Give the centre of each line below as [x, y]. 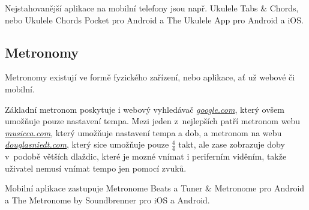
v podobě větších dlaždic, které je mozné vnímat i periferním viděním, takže [146, 156]
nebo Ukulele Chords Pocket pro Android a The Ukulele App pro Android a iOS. [154, 19]
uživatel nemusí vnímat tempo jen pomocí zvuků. [96, 168]
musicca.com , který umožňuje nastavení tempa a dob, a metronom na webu [143, 132]
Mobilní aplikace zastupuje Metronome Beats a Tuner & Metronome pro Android [155, 188]
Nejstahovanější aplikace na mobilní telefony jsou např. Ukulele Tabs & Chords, [152, 8]
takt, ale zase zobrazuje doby [232, 144]
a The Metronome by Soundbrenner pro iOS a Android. [107, 199]
